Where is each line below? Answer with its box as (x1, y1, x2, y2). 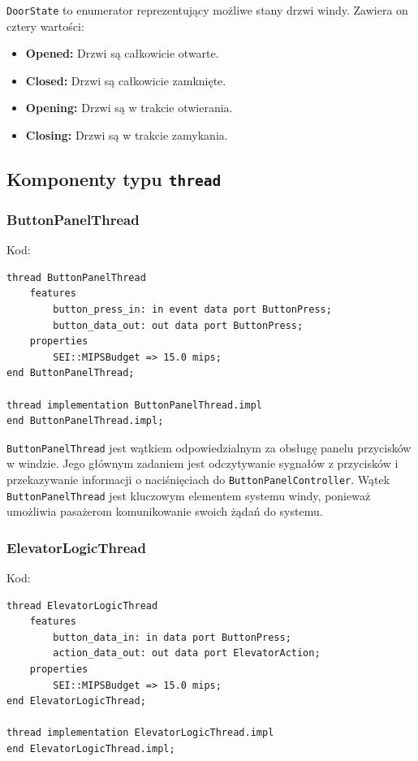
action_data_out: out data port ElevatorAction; (53, 647, 321, 659)
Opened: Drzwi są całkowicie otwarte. (25, 45, 219, 62)
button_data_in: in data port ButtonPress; (53, 631, 291, 643)
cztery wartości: (6, 17, 84, 34)
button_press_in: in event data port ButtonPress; (53, 303, 332, 315)
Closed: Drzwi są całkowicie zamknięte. (25, 71, 226, 89)
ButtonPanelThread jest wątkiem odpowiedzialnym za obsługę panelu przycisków (6, 439, 412, 456)
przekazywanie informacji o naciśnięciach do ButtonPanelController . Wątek (6, 470, 390, 487)
